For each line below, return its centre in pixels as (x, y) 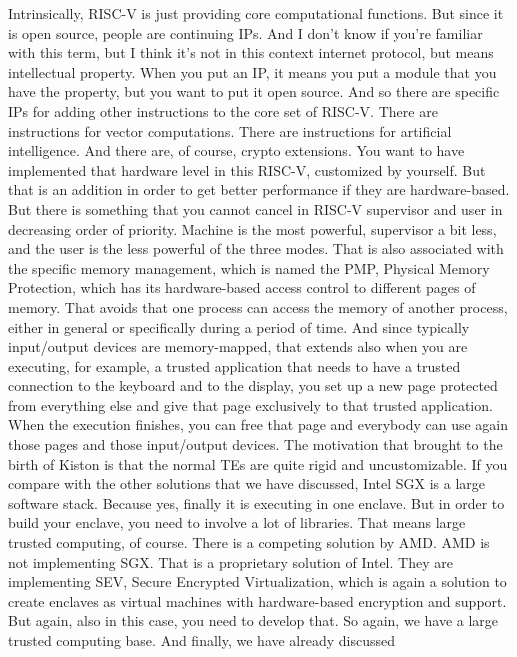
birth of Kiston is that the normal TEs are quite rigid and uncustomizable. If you (258, 463)
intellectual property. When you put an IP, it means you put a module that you (252, 71)
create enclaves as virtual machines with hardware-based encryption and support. (257, 600)
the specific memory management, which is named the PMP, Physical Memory (249, 267)
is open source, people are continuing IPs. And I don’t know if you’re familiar (245, 32)
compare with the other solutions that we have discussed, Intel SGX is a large (247, 483)
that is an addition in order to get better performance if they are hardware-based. (259, 189)
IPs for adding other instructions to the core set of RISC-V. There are (223, 110)
